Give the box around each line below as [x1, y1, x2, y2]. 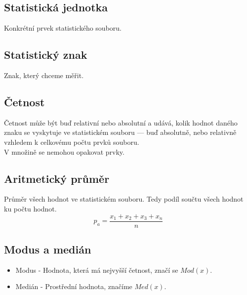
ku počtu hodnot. [4, 203, 57, 213]
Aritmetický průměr [4, 170, 110, 186]
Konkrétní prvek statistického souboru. [4, 23, 122, 33]
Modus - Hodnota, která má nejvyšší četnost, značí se [15, 264, 178, 275]
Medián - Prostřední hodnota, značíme [15, 281, 132, 292]
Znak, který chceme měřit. [4, 70, 84, 80]
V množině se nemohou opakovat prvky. [4, 146, 124, 157]
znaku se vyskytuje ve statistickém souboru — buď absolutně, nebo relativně [4, 127, 237, 137]
